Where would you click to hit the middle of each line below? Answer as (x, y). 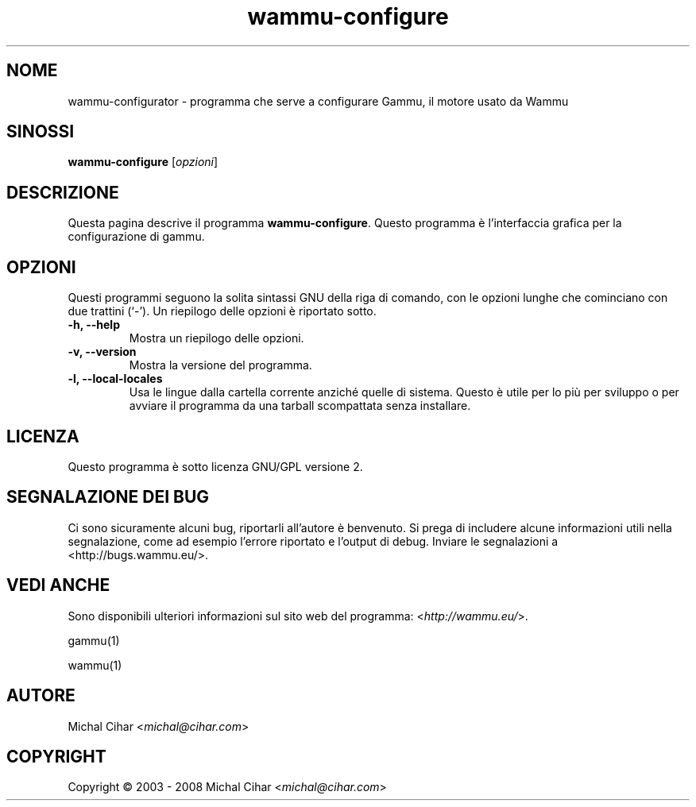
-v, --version (102, 352)
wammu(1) (95, 665)
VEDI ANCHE (58, 585)
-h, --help (94, 325)
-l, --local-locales (115, 379)
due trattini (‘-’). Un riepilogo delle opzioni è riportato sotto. (222, 311)
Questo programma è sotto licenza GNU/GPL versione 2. (215, 466)
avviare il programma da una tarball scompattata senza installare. (300, 406)
